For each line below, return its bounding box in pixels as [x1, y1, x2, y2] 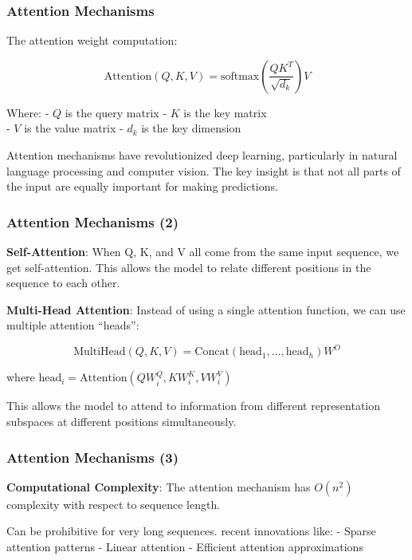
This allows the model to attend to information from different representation [6, 397, 381, 414]
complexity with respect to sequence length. [6, 495, 221, 512]
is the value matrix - [24, 120, 124, 136]
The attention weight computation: [6, 32, 178, 49]
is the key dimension [141, 120, 241, 136]
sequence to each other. [6, 274, 120, 291]
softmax [220, 70, 260, 82]
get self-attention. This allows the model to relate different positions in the [6, 258, 371, 275]
